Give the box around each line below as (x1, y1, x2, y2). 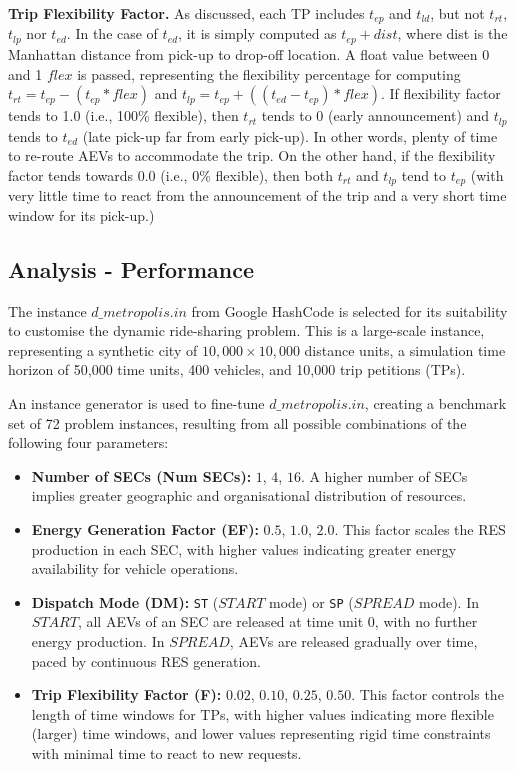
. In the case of (66, 23, 158, 44)
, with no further (374, 611, 478, 632)
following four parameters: (8, 432, 169, 453)
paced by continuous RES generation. (31, 650, 261, 671)
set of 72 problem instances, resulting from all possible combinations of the (8, 412, 467, 433)
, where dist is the (397, 23, 508, 44)
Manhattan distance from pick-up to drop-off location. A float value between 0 (8, 43, 490, 64)
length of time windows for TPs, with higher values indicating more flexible (31, 703, 494, 724)
